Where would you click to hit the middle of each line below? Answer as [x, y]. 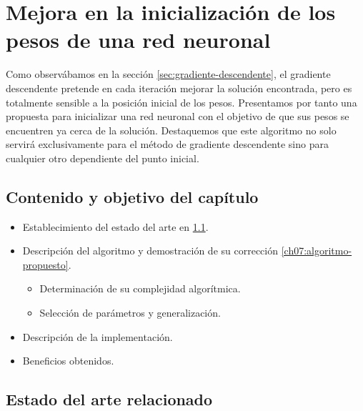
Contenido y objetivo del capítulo [132, 196]
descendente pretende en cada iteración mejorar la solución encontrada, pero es [179, 88]
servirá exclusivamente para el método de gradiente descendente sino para [167, 144]
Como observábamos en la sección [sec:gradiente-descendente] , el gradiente [168, 74]
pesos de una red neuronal [138, 40]
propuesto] [45, 264]
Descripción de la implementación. [98, 336]
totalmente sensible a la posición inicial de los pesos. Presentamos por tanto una [181, 102]
